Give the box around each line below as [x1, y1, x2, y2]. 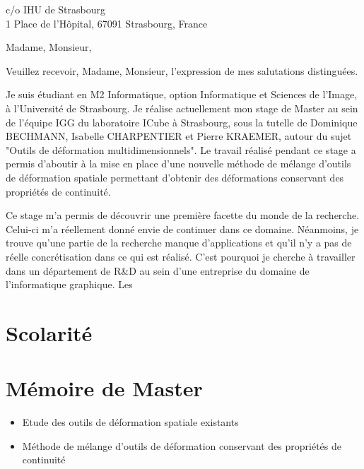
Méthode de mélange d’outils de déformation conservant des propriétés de [22, 438, 341, 453]
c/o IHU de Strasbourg [6, 2, 105, 16]
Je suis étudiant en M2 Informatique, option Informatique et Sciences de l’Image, [6, 87, 358, 102]
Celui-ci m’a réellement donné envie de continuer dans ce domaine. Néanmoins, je [6, 221, 359, 236]
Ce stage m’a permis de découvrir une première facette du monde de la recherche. [6, 208, 360, 222]
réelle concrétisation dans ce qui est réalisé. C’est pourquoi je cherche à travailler [6, 249, 356, 263]
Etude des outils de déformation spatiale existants [22, 415, 239, 429]
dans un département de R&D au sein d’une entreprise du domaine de [6, 263, 310, 278]
